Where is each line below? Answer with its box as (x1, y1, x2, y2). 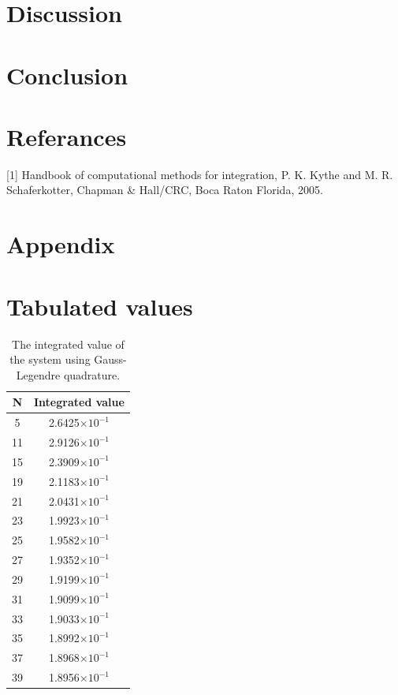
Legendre (16, 366, 61, 383)
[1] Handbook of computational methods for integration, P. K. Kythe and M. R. (6, 166, 393, 182)
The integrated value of (12, 335, 125, 352)
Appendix (6, 228, 115, 260)
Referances (6, 120, 127, 152)
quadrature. (63, 366, 121, 383)
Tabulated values (6, 290, 193, 322)
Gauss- (94, 351, 127, 368)
